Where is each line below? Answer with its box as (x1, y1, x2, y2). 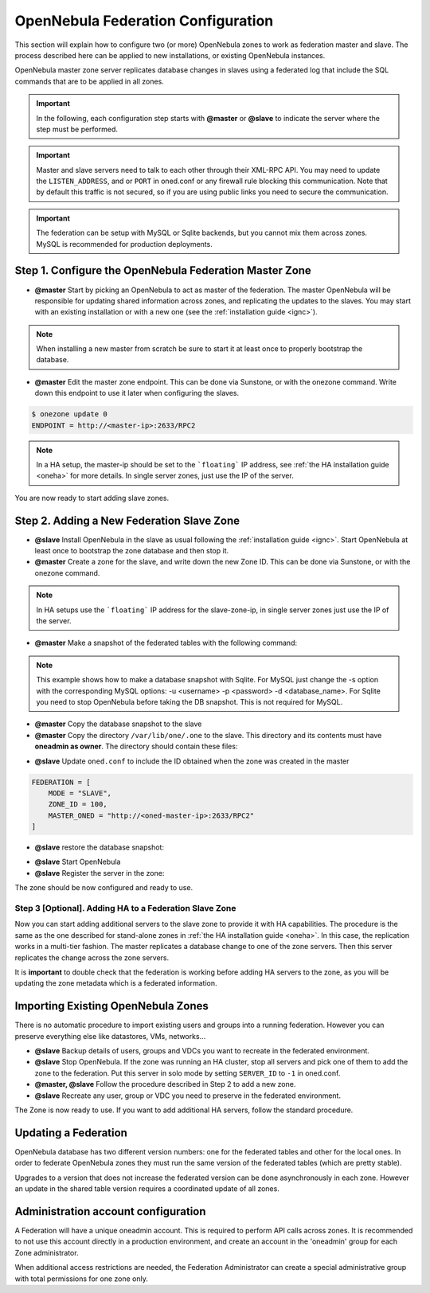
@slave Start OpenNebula (34, 857, 121, 867)
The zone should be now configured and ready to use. (14, 883, 193, 893)
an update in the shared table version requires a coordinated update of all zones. (14, 1184, 280, 1193)
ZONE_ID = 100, (48, 800, 107, 809)
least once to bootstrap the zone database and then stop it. (34, 546, 229, 556)
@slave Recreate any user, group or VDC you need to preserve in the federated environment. (34, 1091, 342, 1100)
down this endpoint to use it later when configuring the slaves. (34, 389, 239, 398)
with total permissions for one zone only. (14, 1274, 149, 1283)
